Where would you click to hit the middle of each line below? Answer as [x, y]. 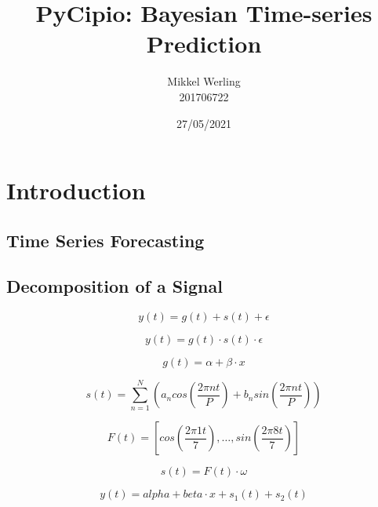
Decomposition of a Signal [114, 286]
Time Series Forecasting [105, 240]
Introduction [76, 190]
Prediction [204, 44]
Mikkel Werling [204, 81]
